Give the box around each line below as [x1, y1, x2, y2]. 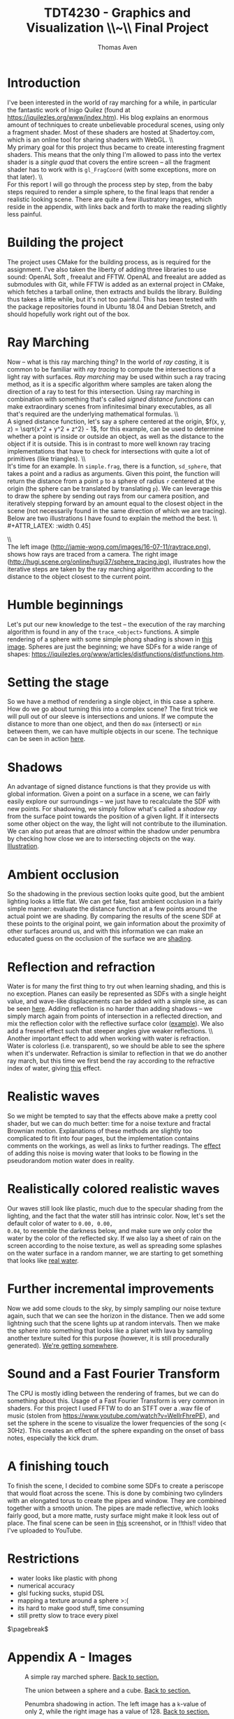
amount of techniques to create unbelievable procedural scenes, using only [7, 121, 225, 129]
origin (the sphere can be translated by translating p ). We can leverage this [7, 484, 222, 492]
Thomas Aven [97, 43, 138, 51]
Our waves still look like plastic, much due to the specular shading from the [7, 1204, 224, 1213]
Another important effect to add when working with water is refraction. [7, 1034, 211, 1042]
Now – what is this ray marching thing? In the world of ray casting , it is [7, 358, 210, 366]
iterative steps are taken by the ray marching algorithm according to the [7, 564, 214, 573]
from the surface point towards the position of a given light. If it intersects [7, 812, 219, 821]
